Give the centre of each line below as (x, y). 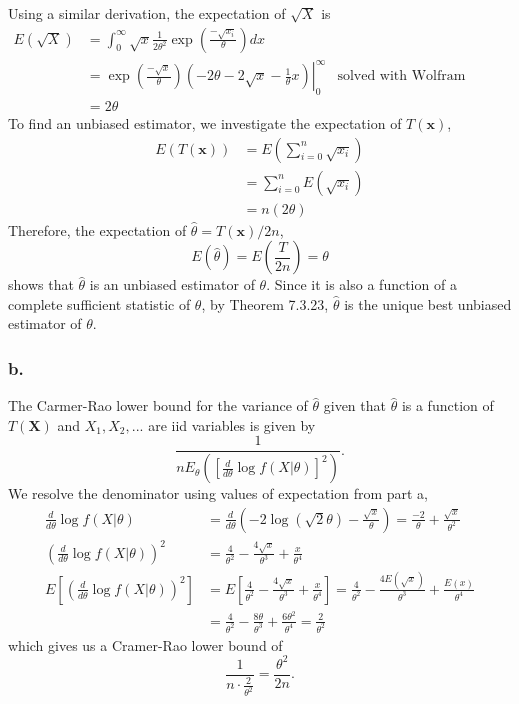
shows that (41, 284)
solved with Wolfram (401, 76)
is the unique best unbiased (428, 303)
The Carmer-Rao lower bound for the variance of (158, 405)
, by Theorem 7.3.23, (265, 303)
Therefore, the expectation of (97, 229)
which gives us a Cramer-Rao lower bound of (145, 644)
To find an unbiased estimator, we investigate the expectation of (205, 122)
